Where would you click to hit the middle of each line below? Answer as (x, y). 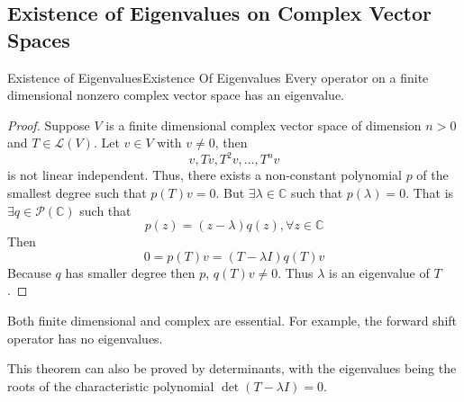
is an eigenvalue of (379, 272)
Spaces (39, 39)
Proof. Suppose (49, 125)
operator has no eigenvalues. (85, 338)
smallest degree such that (77, 193)
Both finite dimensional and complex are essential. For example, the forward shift (232, 321)
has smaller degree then (130, 272)
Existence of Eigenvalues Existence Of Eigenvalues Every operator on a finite (218, 77)
